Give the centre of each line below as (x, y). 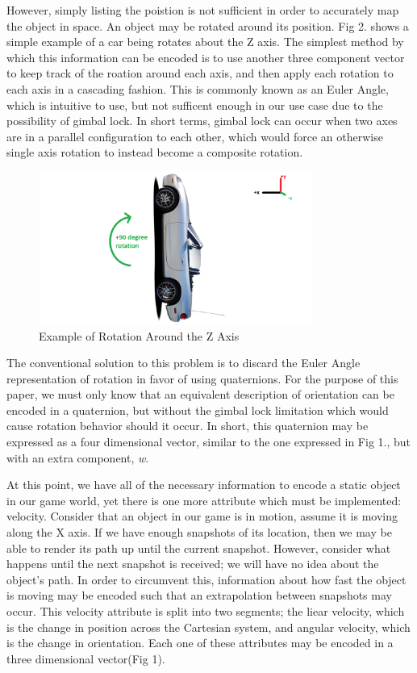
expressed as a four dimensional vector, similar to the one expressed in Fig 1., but (209, 442)
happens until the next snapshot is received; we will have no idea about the (193, 564)
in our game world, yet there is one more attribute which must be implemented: (204, 500)
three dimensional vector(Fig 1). (86, 658)
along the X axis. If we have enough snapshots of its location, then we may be (199, 532)
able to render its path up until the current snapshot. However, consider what (199, 548)
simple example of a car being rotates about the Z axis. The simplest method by (205, 42)
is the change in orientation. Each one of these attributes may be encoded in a (200, 643)
